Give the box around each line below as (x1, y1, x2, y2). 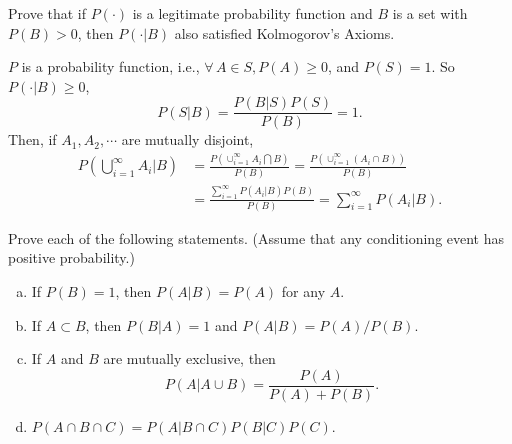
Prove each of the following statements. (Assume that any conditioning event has (8, 227, 505, 248)
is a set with (392, 3, 468, 23)
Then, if (8, 129, 57, 150)
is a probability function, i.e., (21, 56, 200, 77)
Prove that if (8, 3, 87, 23)
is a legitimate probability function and (132, 3, 373, 23)
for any (281, 281, 326, 302)
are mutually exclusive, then (103, 348, 276, 369)
